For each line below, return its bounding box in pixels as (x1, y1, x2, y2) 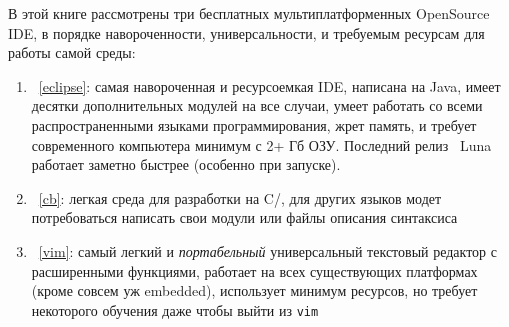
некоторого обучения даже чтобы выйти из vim (31, 299, 319, 320)
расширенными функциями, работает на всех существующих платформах (31, 260, 478, 281)
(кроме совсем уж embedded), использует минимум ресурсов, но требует (31, 280, 478, 301)
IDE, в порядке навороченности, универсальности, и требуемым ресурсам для (8, 22, 485, 43)
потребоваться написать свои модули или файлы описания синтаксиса (31, 207, 458, 228)
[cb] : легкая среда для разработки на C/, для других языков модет (38, 187, 442, 208)
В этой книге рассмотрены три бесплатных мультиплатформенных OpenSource (8, 3, 490, 23)
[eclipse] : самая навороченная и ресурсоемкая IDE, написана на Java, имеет (38, 75, 501, 96)
